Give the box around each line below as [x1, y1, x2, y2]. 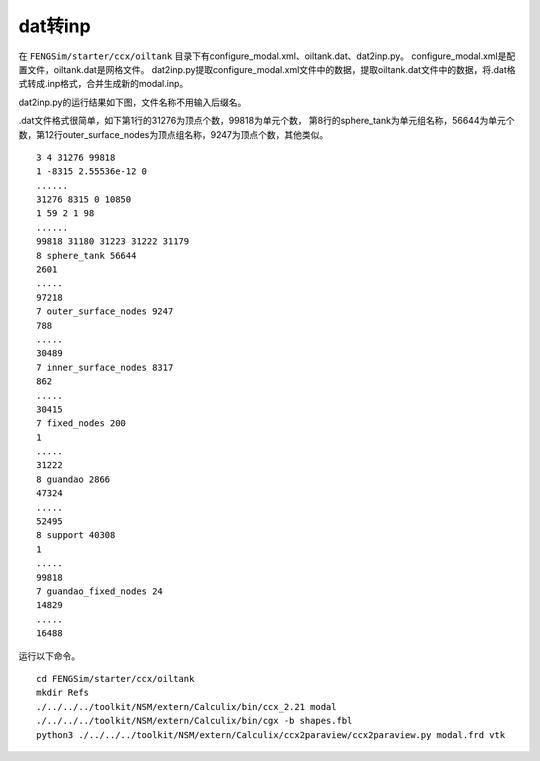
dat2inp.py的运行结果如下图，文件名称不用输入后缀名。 [18, 96, 247, 108]
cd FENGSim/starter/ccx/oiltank [36, 673, 195, 684]
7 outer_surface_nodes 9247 [36, 306, 174, 317]
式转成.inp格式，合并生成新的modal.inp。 [18, 78, 189, 90]
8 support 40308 [36, 530, 116, 541]
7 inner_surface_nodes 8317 [36, 361, 174, 373]
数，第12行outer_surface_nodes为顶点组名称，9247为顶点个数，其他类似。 [18, 128, 329, 140]
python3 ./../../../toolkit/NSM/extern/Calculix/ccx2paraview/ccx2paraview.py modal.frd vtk [36, 729, 506, 740]
